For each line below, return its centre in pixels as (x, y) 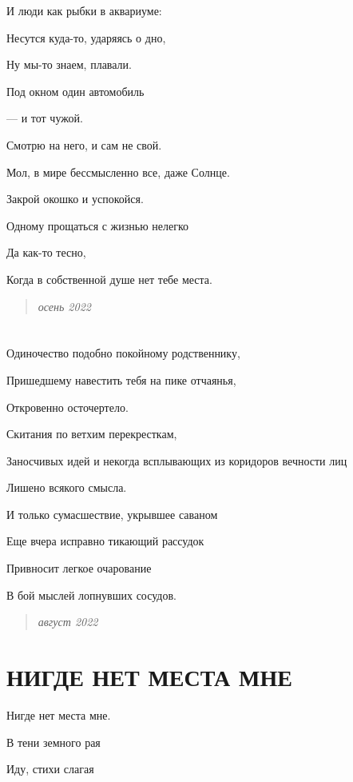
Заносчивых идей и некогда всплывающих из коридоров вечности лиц (177, 460)
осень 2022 (64, 306)
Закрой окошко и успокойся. (75, 199)
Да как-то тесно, (46, 252)
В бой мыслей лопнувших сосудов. (91, 594)
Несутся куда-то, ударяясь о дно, (86, 37)
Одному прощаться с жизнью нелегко (98, 225)
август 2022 (68, 622)
